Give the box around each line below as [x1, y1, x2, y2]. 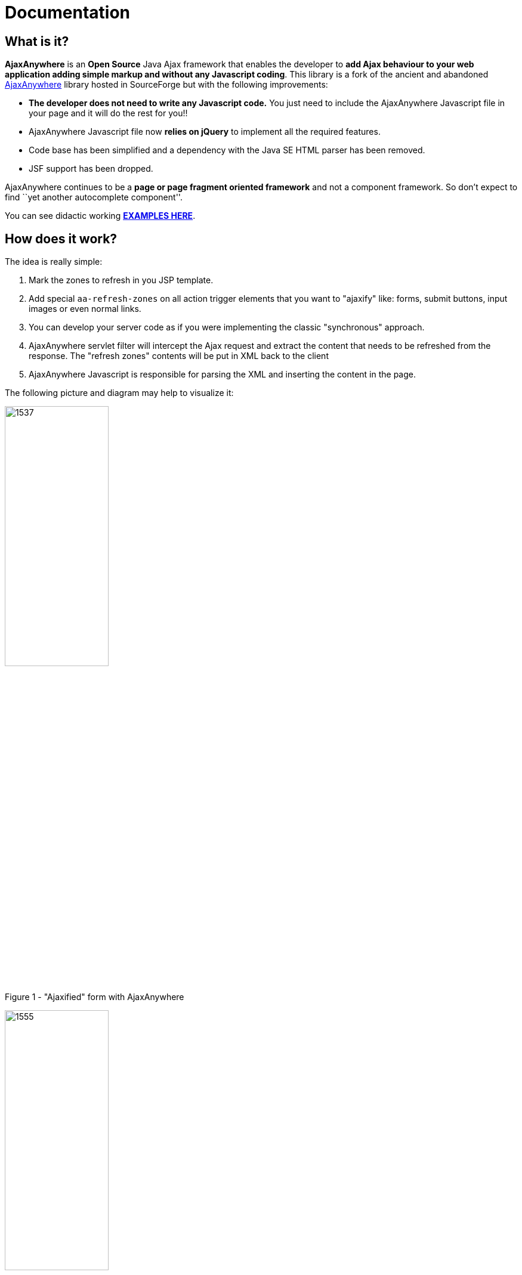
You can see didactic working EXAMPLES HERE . [5, 211, 196, 221]
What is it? [5, 33, 69, 49]
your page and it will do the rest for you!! [29, 108, 188, 119]
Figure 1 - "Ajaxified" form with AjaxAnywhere [5, 992, 184, 1002]
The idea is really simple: [5, 256, 103, 267]
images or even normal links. [29, 304, 141, 314]
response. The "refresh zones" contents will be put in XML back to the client [29, 351, 329, 361]
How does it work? [5, 231, 118, 246]
